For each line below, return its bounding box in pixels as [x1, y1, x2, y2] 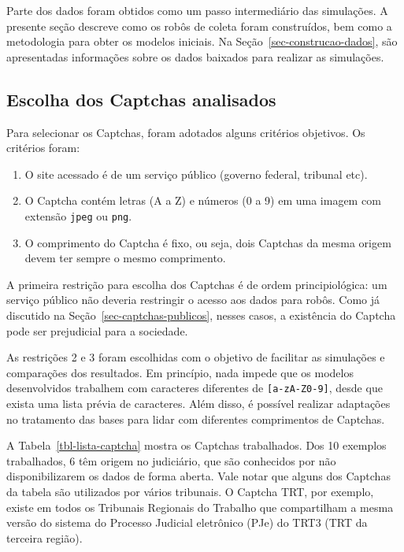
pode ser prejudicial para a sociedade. [6, 322, 188, 339]
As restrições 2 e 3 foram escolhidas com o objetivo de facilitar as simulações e [6, 349, 385, 365]
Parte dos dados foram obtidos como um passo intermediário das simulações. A [6, 2, 388, 18]
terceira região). [6, 529, 83, 546]
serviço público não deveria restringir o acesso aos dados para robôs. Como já [6, 291, 380, 308]
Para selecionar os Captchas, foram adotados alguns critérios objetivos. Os [6, 124, 365, 140]
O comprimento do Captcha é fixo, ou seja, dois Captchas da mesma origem [24, 234, 391, 250]
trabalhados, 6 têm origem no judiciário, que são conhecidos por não [6, 452, 336, 469]
